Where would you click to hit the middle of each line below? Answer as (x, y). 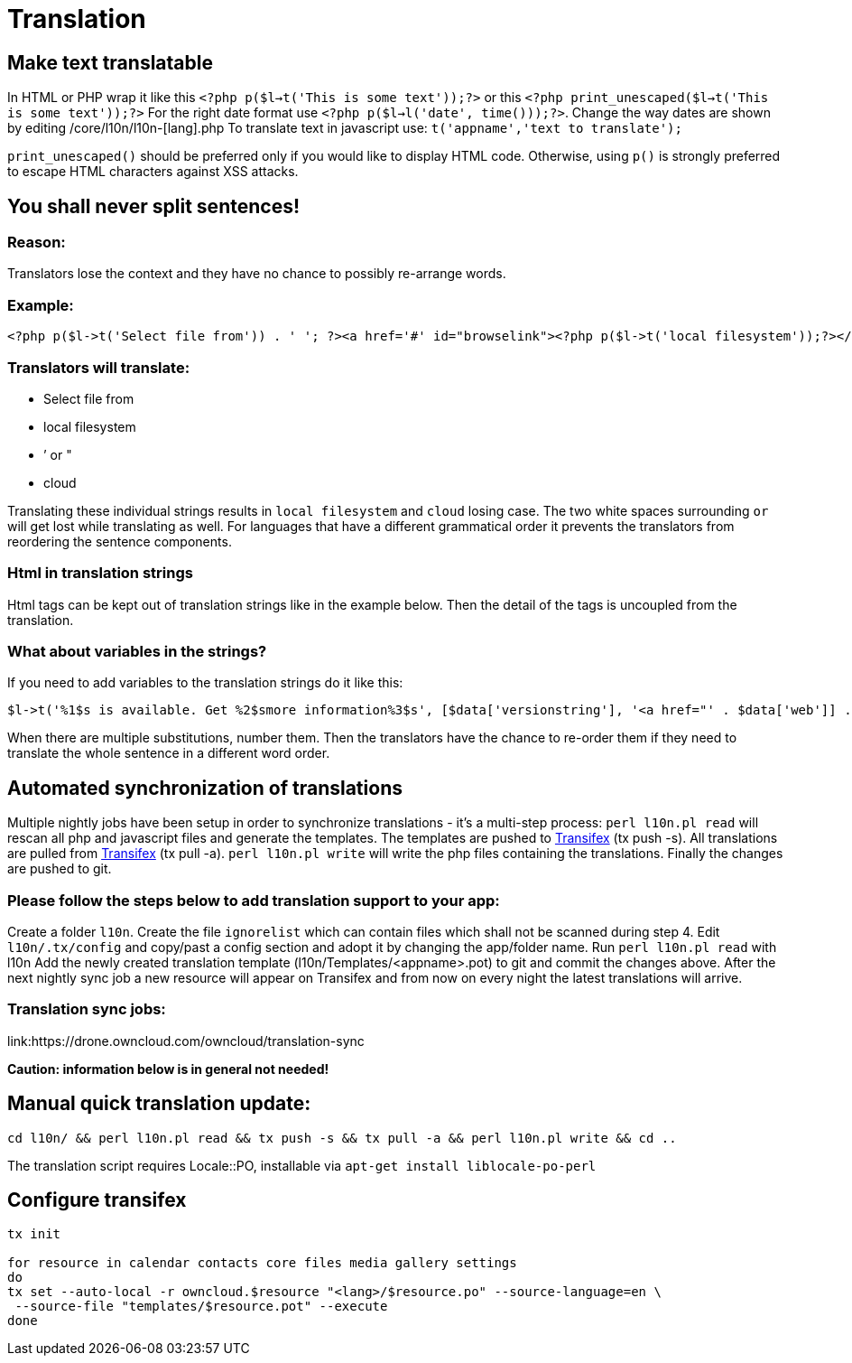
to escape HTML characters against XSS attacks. (153, 172)
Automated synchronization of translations (205, 788)
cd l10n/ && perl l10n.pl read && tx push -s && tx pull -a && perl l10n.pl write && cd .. (342, 1138)
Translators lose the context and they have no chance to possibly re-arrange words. (257, 274)
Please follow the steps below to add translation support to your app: (254, 900)
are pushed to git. (60, 869)
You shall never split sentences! (153, 206)
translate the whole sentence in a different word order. (169, 753)
